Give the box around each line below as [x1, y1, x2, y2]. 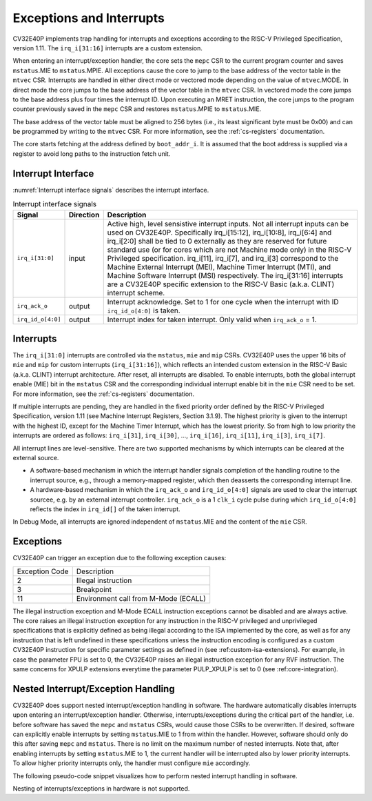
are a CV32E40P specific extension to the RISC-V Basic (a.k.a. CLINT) [107, 279, 335, 289]
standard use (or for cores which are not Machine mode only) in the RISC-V [107, 245, 352, 255]
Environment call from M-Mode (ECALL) [76, 593, 207, 603]
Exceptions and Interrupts [12, 10, 165, 26]
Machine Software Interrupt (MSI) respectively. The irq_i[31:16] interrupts [107, 270, 344, 280]
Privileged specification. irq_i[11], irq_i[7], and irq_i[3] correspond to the [107, 253, 339, 263]
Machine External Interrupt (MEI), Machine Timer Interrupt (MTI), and [107, 262, 331, 272]
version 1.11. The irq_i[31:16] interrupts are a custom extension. [12, 43, 203, 52]
